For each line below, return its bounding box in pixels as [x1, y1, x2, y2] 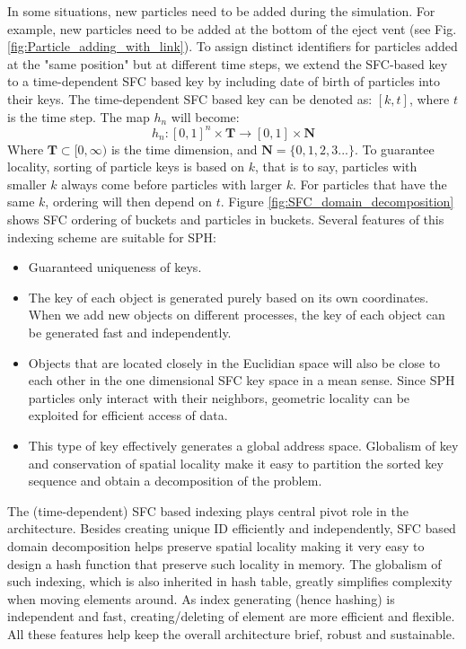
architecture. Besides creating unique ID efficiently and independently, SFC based [7, 519, 456, 538]
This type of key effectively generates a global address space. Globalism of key [28, 435, 459, 454]
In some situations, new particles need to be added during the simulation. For [7, 2, 435, 20]
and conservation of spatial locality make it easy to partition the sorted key [28, 453, 444, 472]
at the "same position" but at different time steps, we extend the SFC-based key [7, 54, 448, 73]
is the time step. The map [7, 107, 150, 126]
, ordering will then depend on [45, 192, 212, 211]
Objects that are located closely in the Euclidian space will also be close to [28, 353, 441, 372]
